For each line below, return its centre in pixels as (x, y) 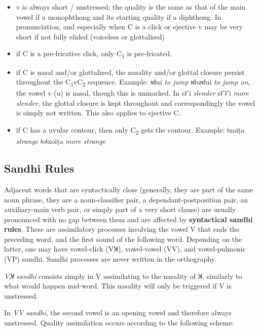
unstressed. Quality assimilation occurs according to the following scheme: (119, 323)
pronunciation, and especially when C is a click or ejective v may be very (129, 27)
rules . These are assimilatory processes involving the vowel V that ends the (122, 229)
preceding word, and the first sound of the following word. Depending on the (123, 239)
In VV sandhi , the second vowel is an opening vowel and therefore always (118, 313)
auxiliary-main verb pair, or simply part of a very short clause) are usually (120, 209)
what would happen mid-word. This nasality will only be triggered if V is (118, 286)
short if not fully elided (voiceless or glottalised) (90, 36)
